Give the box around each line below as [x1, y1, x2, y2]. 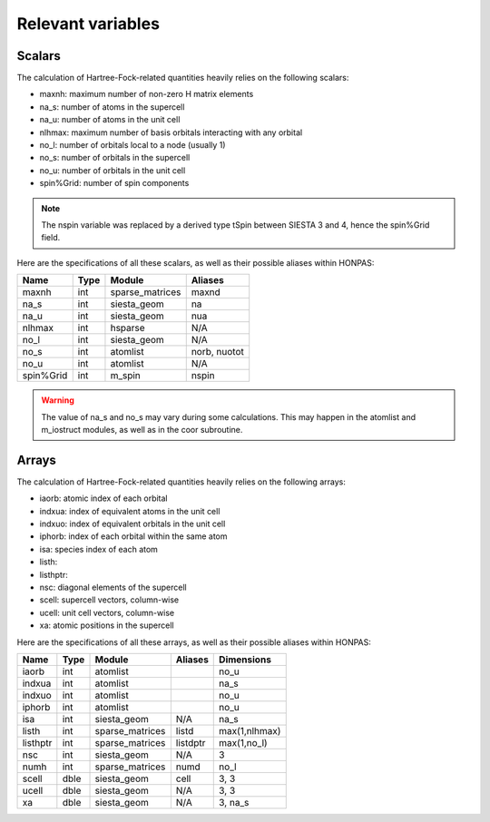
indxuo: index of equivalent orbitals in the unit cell [39, 518, 226, 529]
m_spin [110, 369, 141, 382]
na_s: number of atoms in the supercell [39, 101, 185, 113]
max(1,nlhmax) [219, 724, 281, 737]
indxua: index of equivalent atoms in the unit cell [39, 505, 220, 516]
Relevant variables [16, 14, 161, 34]
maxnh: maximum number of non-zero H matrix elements [39, 89, 254, 100]
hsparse [110, 322, 145, 335]
